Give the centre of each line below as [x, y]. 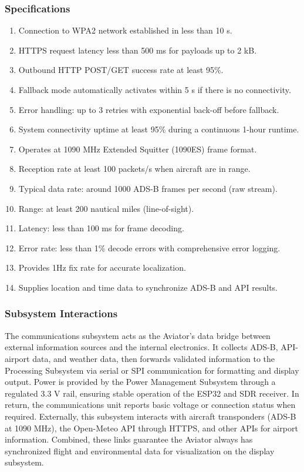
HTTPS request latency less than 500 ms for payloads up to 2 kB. [138, 50]
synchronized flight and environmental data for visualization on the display [140, 451]
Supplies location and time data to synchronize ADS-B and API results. [148, 287]
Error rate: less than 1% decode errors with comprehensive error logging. [149, 247]
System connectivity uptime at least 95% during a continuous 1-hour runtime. [159, 129]
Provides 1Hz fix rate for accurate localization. [102, 267]
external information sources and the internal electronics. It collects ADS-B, [141, 347]
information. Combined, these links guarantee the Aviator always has [129, 439]
